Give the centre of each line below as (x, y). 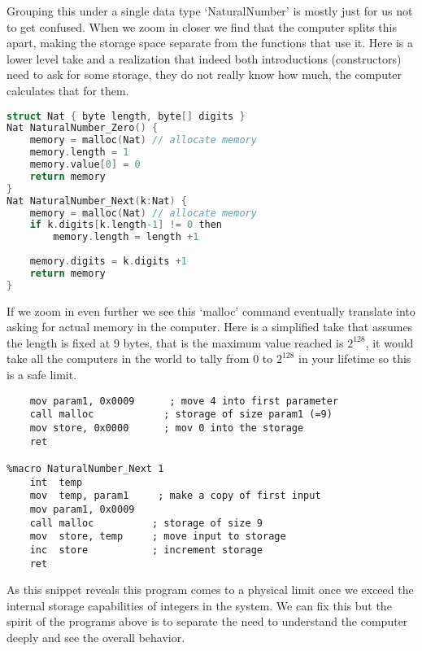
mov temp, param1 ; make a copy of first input (175, 496)
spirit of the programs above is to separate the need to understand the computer (207, 621)
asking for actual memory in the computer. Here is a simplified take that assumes (210, 327)
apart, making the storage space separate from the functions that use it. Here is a (210, 43)
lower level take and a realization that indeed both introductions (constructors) (204, 58)
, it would (389, 342)
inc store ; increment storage (146, 550)
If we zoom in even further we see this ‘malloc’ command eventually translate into (211, 310)
